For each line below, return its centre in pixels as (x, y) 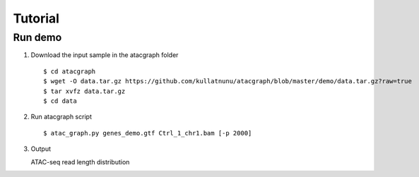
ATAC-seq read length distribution (80, 161)
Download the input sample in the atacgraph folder (105, 55)
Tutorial (36, 18)
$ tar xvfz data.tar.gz (84, 91)
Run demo (37, 37)
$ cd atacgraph (70, 71)
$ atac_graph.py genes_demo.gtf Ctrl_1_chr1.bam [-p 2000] (148, 133)
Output (41, 149)
